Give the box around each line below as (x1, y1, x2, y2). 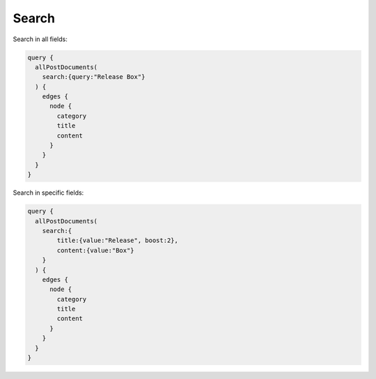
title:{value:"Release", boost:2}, (56, 237, 179, 244)
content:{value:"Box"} (56, 246, 135, 254)
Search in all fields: (13, 35, 68, 43)
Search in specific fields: (13, 188, 84, 197)
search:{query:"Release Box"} (42, 73, 146, 81)
